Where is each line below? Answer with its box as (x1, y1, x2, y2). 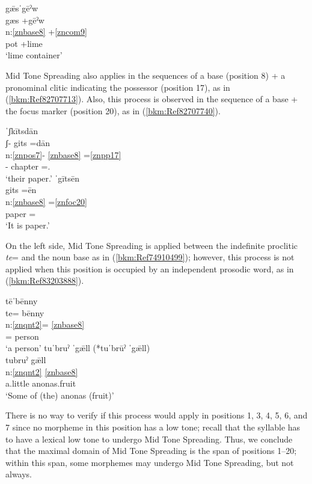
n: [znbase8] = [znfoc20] (5, 195, 87, 207)
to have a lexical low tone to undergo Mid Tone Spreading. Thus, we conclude (5, 432, 293, 445)
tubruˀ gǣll (5, 354, 46, 366)
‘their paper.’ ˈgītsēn (5, 171, 80, 184)
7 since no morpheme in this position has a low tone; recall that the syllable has (5, 421, 301, 433)
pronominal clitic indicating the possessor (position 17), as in (5, 81, 230, 93)
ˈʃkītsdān (5, 124, 38, 137)
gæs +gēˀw (5, 13, 44, 26)
